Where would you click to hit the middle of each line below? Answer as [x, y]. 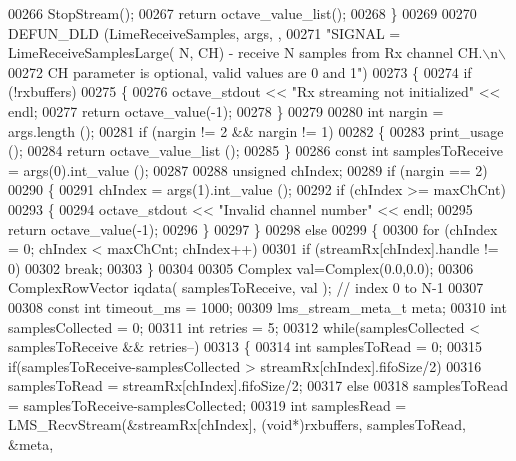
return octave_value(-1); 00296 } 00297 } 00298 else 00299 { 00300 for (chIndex [253, 228]
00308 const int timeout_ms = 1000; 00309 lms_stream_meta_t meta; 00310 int [257, 306]
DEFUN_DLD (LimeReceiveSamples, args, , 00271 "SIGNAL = [204, 32]
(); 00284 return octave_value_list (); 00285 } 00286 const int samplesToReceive [255, 150]
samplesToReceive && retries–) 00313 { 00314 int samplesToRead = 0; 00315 [245, 346]
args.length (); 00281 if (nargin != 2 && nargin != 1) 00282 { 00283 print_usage [256, 130]
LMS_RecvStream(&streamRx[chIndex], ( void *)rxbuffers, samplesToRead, [237, 424]
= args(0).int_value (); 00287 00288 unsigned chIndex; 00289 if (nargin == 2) [248, 169]
